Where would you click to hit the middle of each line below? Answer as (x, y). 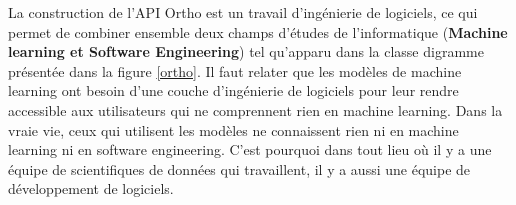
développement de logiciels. (91, 188)
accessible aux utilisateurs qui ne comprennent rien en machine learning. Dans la (255, 109)
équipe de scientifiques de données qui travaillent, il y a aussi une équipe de (239, 168)
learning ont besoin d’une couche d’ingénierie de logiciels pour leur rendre (233, 90)
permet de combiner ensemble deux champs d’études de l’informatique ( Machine (258, 31)
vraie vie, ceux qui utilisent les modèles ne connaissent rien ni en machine (233, 129)
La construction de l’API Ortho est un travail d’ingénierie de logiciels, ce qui (243, 12)
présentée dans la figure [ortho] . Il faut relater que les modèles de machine (235, 70)
